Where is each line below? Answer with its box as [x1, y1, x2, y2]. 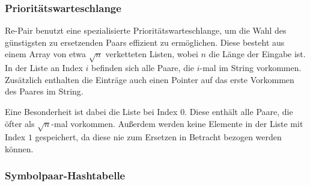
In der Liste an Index [5, 61, 83, 74]
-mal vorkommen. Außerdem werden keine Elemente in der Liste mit [51, 117, 303, 129]
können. [5, 142, 34, 155]
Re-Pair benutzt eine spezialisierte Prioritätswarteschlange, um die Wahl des [5, 24, 287, 37]
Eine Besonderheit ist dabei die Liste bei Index [5, 105, 178, 117]
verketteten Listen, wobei [105, 48, 198, 60]
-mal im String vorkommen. [199, 61, 302, 74]
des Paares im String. [5, 85, 84, 98]
